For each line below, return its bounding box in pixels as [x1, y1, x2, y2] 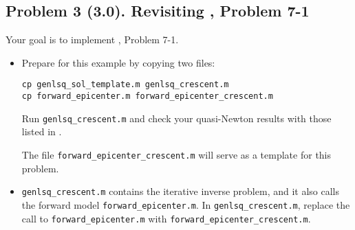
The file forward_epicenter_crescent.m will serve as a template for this [21, 147, 332, 161]
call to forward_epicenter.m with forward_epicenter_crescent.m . [21, 211, 311, 225]
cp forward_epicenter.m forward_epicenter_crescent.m [21, 91, 273, 102]
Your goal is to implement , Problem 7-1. [6, 32, 179, 47]
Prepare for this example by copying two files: [21, 55, 215, 69]
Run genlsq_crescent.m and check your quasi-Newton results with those [21, 111, 332, 125]
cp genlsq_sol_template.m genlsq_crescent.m [21, 80, 229, 90]
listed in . [21, 124, 62, 139]
